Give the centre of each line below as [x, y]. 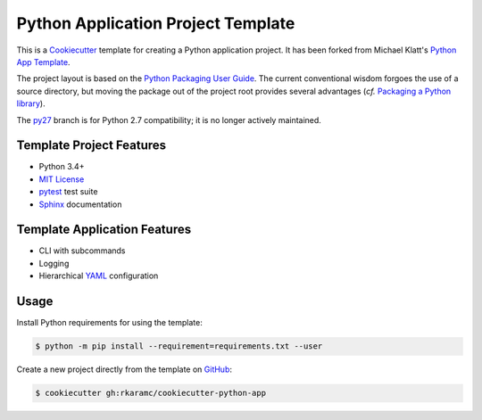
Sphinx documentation [80, 204]
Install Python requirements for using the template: [109, 323]
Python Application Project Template [156, 23]
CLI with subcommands [82, 251]
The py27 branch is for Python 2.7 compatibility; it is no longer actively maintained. [169, 119]
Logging [54, 263]
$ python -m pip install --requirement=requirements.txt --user [179, 346]
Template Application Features [104, 230]
